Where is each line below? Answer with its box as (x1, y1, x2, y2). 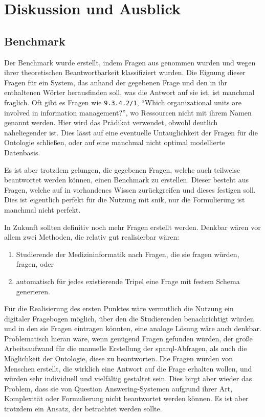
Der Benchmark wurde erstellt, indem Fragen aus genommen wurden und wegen (4, 57, 256, 67)
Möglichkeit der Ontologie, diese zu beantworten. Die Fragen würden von (4, 353, 233, 364)
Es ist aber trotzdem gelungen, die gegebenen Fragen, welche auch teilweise (4, 164, 240, 175)
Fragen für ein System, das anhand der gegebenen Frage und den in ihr (4, 77, 227, 87)
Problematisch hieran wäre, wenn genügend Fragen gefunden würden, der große (4, 333, 253, 343)
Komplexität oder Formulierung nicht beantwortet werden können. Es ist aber (4, 393, 249, 404)
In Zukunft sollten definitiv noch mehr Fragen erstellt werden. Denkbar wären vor (4, 221, 261, 232)
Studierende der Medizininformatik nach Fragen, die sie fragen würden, (16, 248, 239, 259)
